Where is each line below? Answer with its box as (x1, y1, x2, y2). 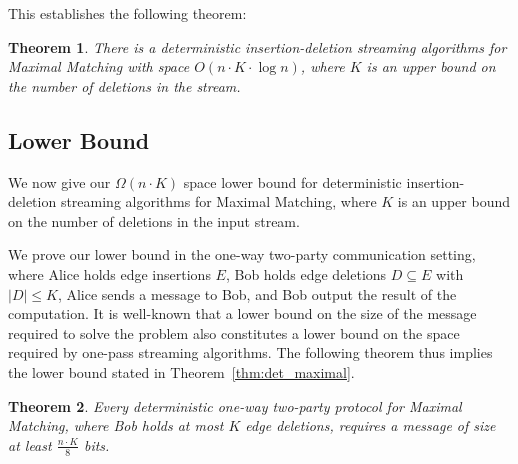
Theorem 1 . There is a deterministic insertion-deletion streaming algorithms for (8, 36, 507, 57)
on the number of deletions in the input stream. (8, 210, 300, 231)
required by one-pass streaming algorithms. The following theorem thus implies (8, 342, 493, 363)
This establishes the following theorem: (8, 3, 247, 23)
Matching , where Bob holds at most (8, 415, 224, 436)
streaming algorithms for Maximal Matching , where (60, 191, 377, 212)
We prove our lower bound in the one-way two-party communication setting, (8, 244, 476, 265)
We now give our (8, 171, 111, 192)
